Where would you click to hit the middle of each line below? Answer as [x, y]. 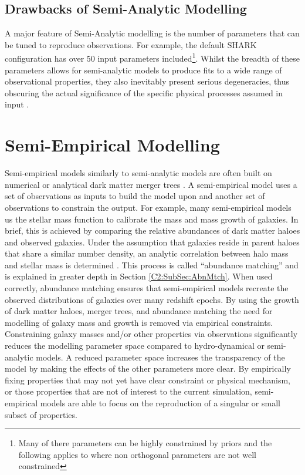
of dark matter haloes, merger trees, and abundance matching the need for [139, 311]
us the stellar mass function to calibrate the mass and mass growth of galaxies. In [152, 219]
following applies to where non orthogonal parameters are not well [137, 454]
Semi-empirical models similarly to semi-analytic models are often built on [138, 173]
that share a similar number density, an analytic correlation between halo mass [147, 253]
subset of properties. [41, 414]
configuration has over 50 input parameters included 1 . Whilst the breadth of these [152, 58]
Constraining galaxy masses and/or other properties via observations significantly [151, 334]
